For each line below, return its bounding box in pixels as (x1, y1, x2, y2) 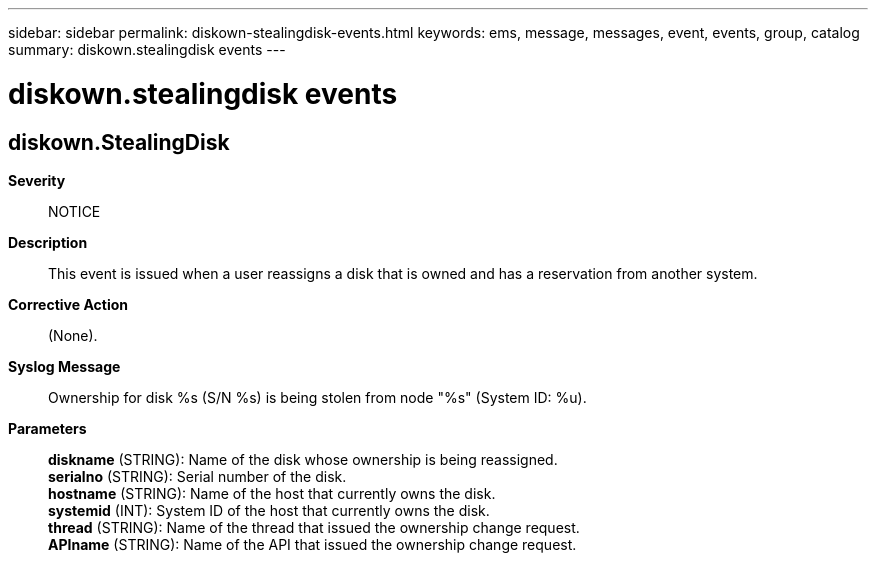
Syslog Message (8, 357, 121, 375)
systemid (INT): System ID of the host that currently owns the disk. (48, 501, 490, 519)
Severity (8, 171, 66, 189)
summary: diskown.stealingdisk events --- (8, 41, 286, 58)
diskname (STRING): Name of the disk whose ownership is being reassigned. (48, 450, 558, 468)
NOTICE (48, 202, 101, 220)
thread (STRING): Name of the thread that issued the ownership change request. (48, 518, 580, 536)
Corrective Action (8, 295, 128, 313)
